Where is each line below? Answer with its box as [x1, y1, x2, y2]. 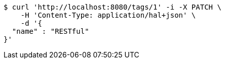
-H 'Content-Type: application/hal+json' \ [20, 11, 196, 19]
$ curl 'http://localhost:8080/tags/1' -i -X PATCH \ [4, 3, 221, 11]
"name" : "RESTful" [12, 27, 89, 35]
